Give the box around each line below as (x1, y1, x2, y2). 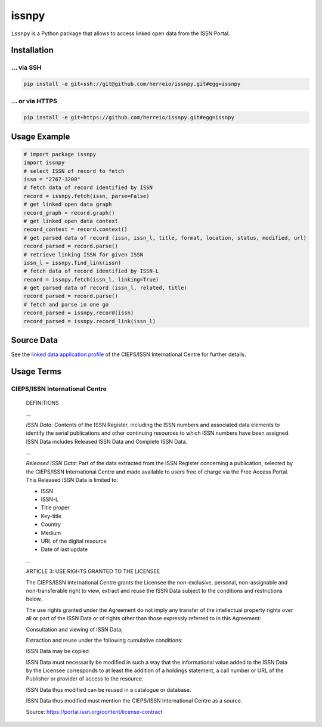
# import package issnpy (23, 151, 97, 157)
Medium (41, 529, 61, 536)
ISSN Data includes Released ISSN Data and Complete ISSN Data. (26, 438, 188, 445)
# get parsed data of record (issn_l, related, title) (23, 284, 187, 292)
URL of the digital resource (41, 537, 107, 545)
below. (26, 595, 42, 602)
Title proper (41, 504, 70, 511)
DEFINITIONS (26, 400, 59, 407)
